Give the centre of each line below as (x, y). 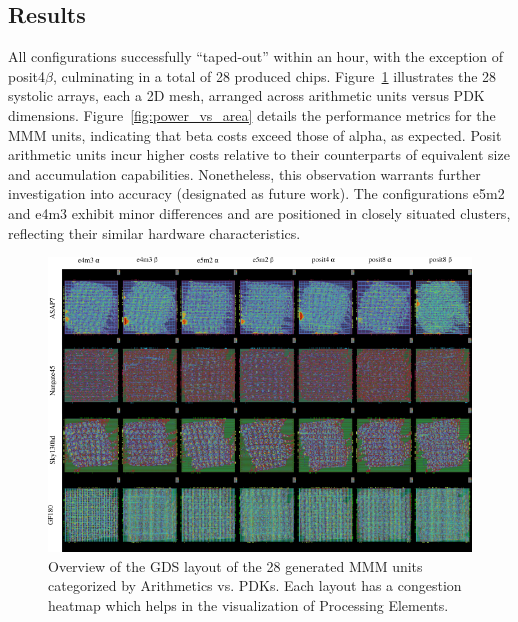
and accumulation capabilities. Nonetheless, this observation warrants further (244, 173)
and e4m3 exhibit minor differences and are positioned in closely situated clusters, (259, 212)
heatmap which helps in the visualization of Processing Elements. (248, 604)
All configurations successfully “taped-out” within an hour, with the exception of (256, 56)
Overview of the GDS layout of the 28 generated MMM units (235, 565)
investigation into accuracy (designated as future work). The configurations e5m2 (256, 193)
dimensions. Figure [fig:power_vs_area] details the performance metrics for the (252, 114)
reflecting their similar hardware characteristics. (154, 232)
